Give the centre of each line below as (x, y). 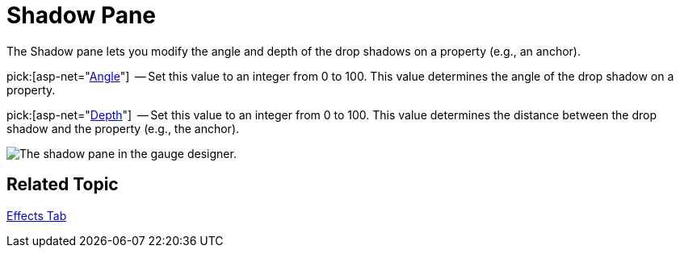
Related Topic (63, 185)
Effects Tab (37, 215)
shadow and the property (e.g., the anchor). (123, 128)
